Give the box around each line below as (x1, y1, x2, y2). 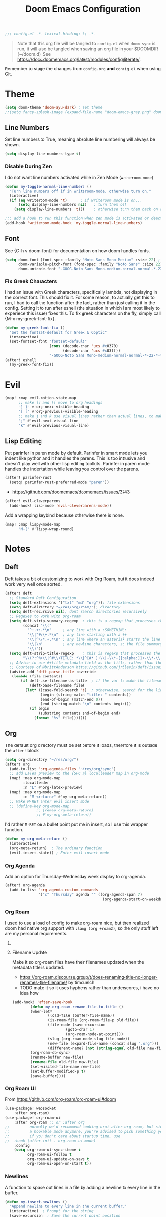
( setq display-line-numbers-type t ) (5, 151, 81, 156)
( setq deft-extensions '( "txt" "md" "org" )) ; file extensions (9, 600, 140, 605)
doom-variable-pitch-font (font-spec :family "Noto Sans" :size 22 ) (18, 262, 163, 267)
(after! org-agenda (5, 882, 45, 888)
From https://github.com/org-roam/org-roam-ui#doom (5, 1096, 116, 1102)
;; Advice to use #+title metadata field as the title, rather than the (9, 660, 163, 665)
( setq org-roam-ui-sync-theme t (14, 1148, 81, 1152)
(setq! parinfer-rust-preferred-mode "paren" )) (9, 480, 110, 485)
